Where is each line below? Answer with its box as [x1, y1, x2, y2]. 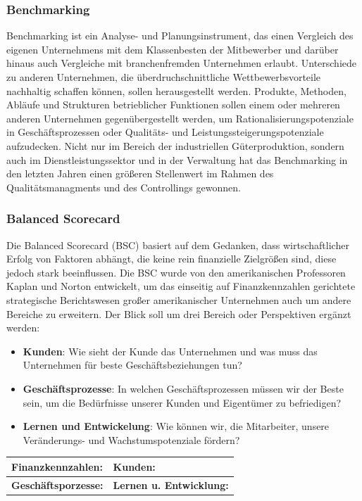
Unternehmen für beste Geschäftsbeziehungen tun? [23, 357, 242, 372]
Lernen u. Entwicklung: [113, 477, 229, 492]
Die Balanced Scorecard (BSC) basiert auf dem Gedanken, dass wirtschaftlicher [6, 237, 349, 252]
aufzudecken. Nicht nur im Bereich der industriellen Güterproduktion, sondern [6, 138, 344, 153]
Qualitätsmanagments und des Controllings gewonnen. [6, 179, 241, 194]
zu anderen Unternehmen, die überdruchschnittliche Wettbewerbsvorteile [6, 70, 321, 84]
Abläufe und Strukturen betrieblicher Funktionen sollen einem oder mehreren [6, 97, 340, 112]
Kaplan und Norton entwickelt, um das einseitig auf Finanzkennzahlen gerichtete [6, 279, 356, 293]
